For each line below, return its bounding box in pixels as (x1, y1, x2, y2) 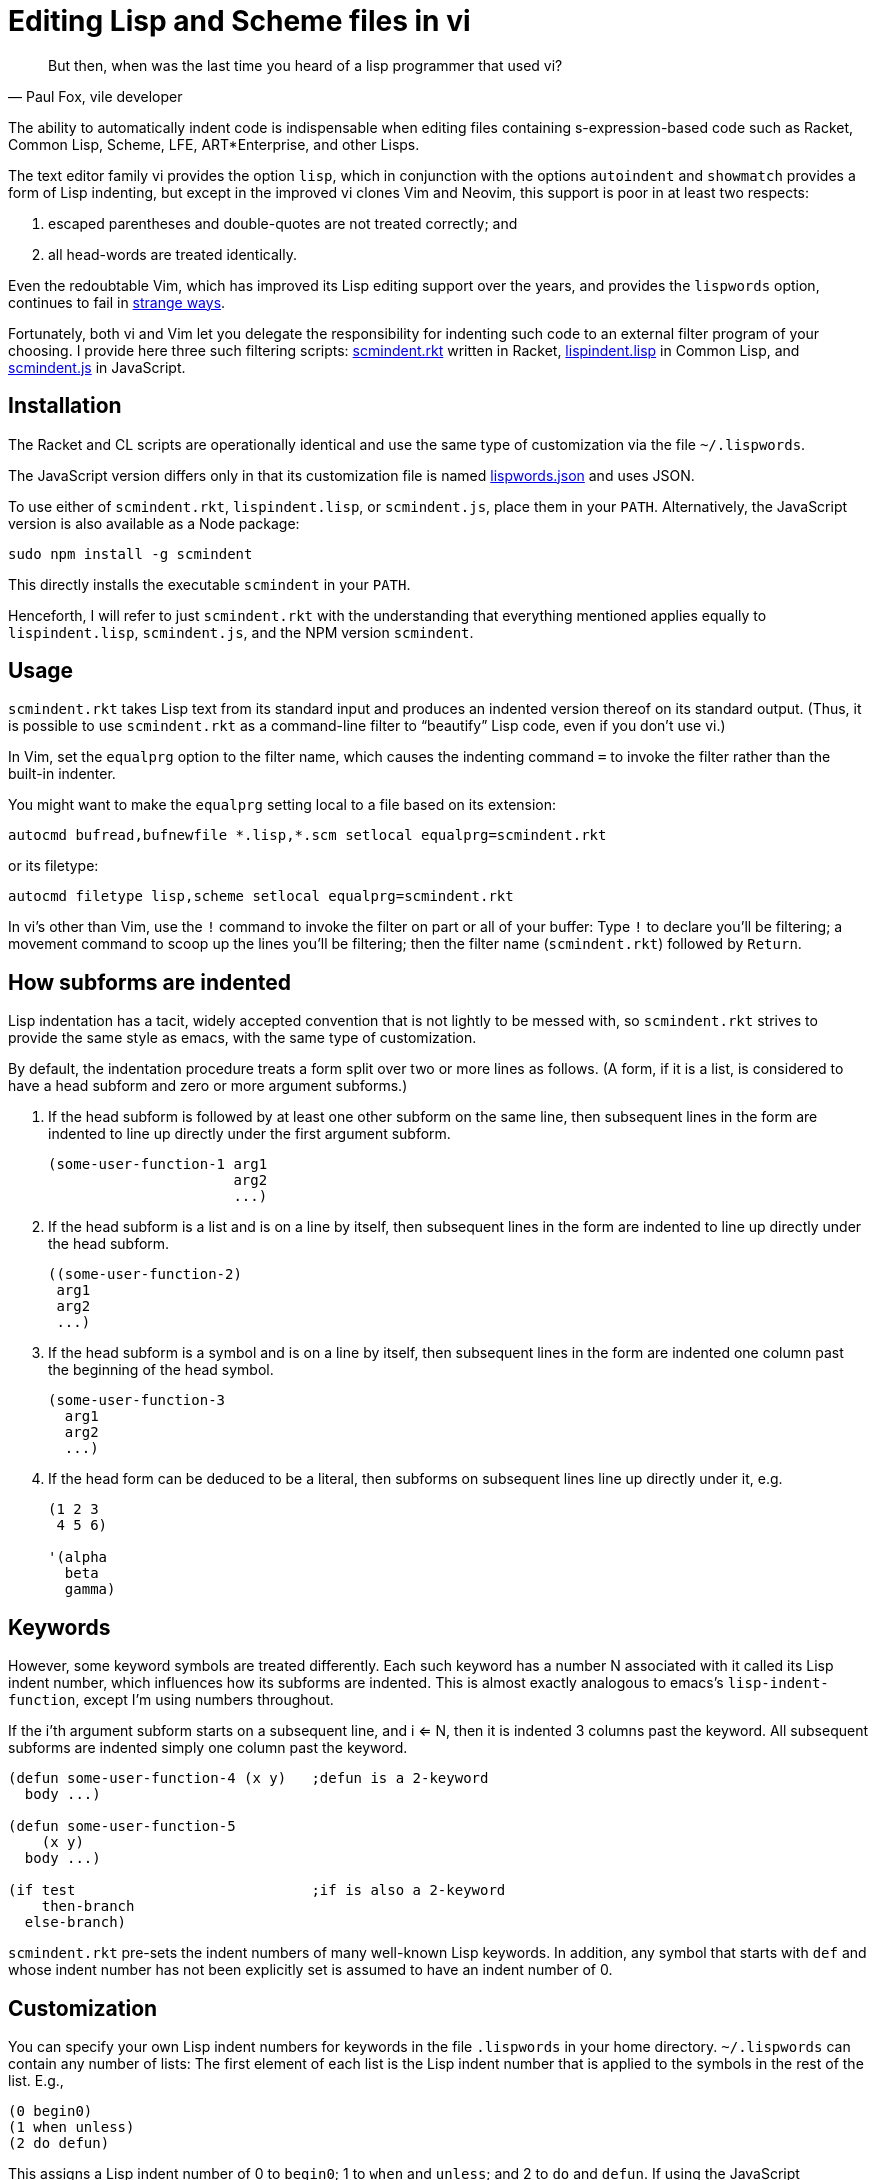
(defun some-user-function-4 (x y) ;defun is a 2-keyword (8, 1770, 489, 1787)
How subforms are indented (8, 969, 292, 995)
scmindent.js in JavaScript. (8, 358, 186, 376)
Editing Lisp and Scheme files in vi (8, 4, 471, 38)
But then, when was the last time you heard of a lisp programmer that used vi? (48, 56, 563, 74)
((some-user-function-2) (48, 1266, 242, 1283)
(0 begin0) (8, 2102, 93, 2119)
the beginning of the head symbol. (48, 1361, 274, 1379)
